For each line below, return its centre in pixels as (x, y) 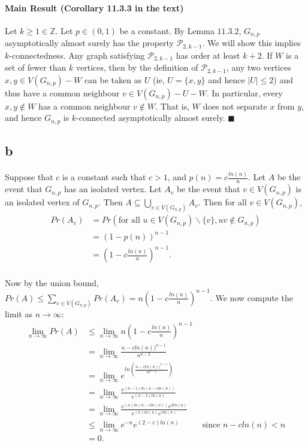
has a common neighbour (84, 106)
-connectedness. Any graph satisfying (77, 55)
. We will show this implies (251, 43)
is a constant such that (104, 177)
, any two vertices (259, 67)
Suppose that (29, 177)
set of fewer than (36, 67)
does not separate (235, 106)
